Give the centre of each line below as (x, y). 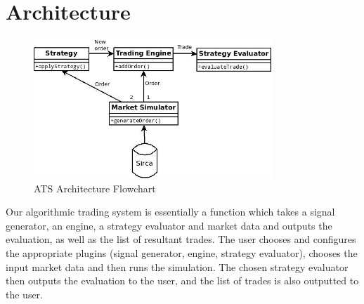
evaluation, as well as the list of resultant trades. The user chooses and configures (181, 239)
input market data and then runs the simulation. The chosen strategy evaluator (177, 266)
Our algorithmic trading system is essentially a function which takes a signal (170, 212)
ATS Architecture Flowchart (95, 188)
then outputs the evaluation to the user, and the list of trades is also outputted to (182, 280)
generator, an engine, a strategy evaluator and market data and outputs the (169, 225)
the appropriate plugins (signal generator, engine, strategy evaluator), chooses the (182, 252)
